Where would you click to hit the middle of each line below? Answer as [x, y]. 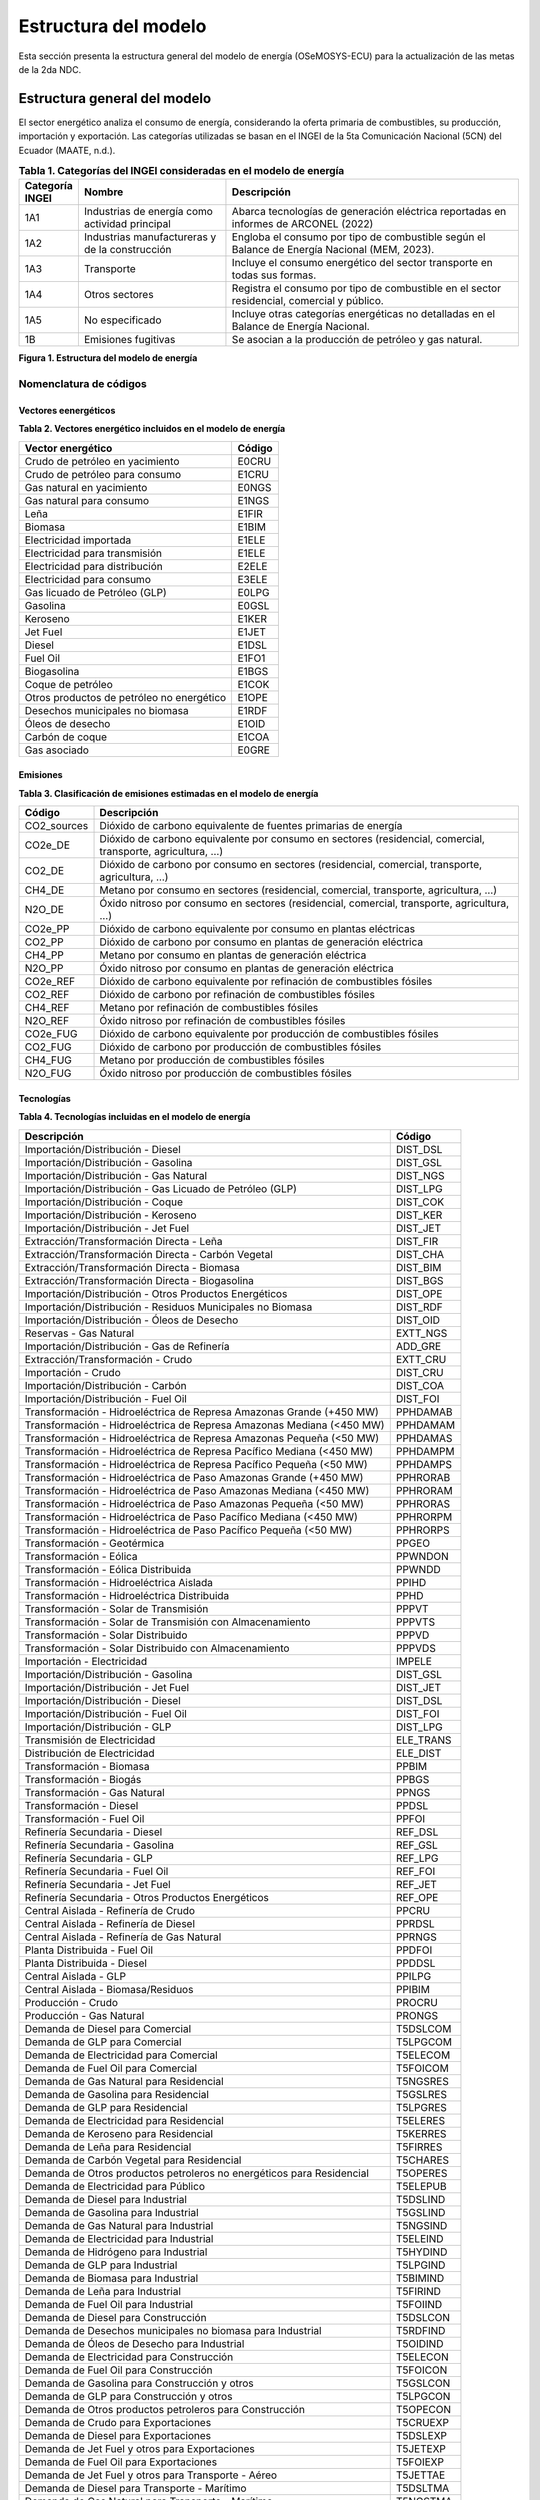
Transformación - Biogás [83, 1779]
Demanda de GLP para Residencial [106, 2107]
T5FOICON [421, 2370]
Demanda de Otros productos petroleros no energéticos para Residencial [197, 2173]
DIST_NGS [420, 1175]
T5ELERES [420, 2120]
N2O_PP [44, 968]
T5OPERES [421, 2173]
